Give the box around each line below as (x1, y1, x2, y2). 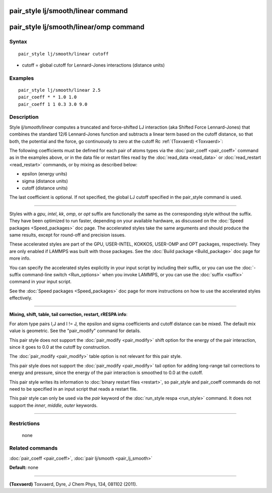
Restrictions (9, 420, 40, 427)
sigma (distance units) (22, 178, 68, 184)
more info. (9, 255, 31, 262)
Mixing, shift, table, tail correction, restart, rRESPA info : (9, 312, 128, 318)
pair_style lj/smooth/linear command (9, 7, 128, 15)
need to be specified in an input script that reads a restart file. (9, 386, 138, 392)
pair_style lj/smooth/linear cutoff (18, 51, 109, 56)
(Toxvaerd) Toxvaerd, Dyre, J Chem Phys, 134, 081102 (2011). (9, 481, 138, 487)
